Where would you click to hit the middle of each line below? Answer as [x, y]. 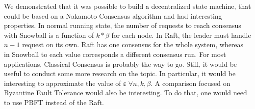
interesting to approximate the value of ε [65, 83]
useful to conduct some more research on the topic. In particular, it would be [120, 73]
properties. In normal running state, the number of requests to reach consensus [123, 25]
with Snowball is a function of [49, 35]
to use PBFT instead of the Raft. [54, 102]
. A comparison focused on [191, 83]
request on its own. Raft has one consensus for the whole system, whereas [133, 44]
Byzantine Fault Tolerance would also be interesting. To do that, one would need [126, 93]
